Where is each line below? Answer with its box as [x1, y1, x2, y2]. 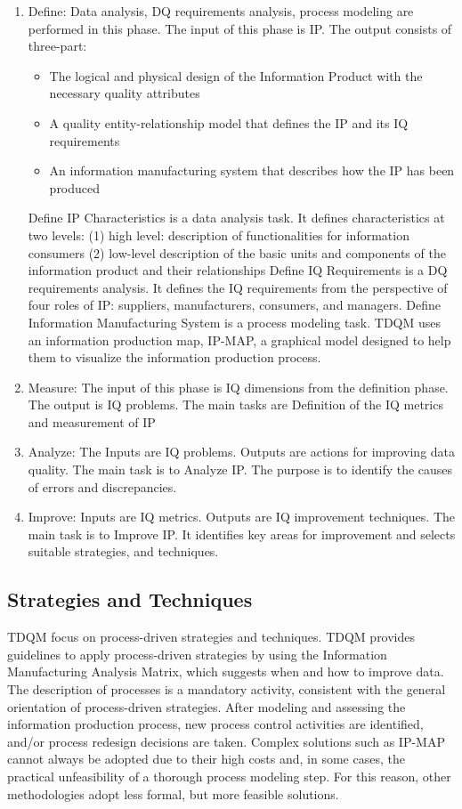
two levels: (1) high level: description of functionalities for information [28, 225, 409, 244]
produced [49, 178, 101, 197]
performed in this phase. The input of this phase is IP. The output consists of [28, 19, 452, 37]
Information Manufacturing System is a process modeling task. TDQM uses [28, 312, 442, 331]
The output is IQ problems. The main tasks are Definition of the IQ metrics [28, 395, 443, 414]
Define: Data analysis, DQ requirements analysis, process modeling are [28, 2, 414, 20]
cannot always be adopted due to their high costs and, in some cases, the [7, 749, 405, 768]
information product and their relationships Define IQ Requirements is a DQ [28, 261, 448, 279]
